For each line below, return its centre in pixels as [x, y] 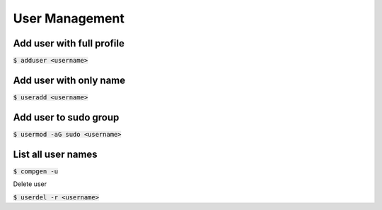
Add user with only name [69, 80]
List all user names [56, 154]
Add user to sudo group [66, 117]
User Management [69, 18]
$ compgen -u [36, 171]
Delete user [30, 184]
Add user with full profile [69, 43]
